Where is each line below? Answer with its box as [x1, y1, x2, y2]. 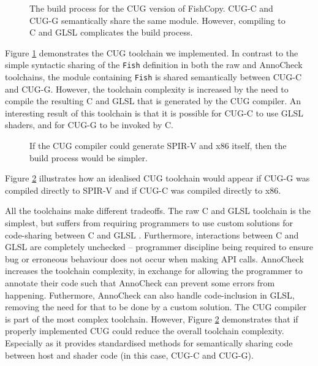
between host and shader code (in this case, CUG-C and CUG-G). [5, 348, 254, 361]
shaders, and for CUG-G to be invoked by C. [5, 118, 173, 131]
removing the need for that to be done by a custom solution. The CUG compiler [5, 300, 307, 313]
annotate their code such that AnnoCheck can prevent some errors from [5, 276, 275, 289]
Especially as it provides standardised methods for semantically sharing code [5, 336, 293, 349]
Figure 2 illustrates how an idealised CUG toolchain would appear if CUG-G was [5, 172, 310, 185]
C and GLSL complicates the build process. [29, 26, 193, 39]
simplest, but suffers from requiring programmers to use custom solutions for [5, 216, 293, 229]
